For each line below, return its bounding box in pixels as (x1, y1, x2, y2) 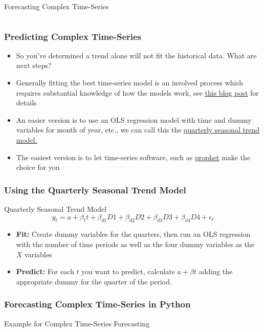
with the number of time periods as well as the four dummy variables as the (16, 238, 255, 249)
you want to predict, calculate (81, 266, 175, 277)
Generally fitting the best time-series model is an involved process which (16, 77, 243, 87)
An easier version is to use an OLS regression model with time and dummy (16, 114, 252, 125)
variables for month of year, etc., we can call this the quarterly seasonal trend (16, 124, 260, 135)
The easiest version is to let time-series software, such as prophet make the (16, 151, 251, 162)
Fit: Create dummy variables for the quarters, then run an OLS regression (16, 229, 251, 239)
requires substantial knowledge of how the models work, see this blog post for (16, 87, 259, 98)
